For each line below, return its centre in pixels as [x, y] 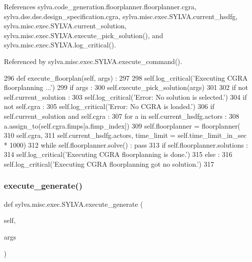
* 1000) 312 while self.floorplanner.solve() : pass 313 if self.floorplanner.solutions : [126, 144]
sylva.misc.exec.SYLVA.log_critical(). [60, 45]
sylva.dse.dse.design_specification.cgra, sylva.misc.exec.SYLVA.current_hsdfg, [121, 16]
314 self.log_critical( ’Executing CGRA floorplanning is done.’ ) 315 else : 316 [118, 154]
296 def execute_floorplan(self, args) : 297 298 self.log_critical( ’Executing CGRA [126, 77]
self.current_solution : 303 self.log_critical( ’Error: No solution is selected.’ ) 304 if [126, 97]
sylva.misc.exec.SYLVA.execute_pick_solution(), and [84, 35]
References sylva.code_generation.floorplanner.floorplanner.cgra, [100, 6]
